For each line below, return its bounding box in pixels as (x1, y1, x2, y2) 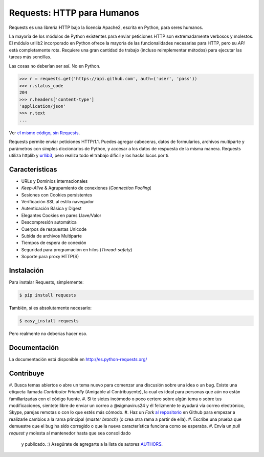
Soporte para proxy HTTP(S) (21, 254, 79, 260)
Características (9, 165, 57, 173)
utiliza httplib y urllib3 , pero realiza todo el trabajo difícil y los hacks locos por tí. (9, 152, 170, 158)
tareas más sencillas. (9, 54, 51, 60)
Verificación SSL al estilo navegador (21, 199, 94, 205)
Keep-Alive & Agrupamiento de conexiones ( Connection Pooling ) (21, 185, 152, 191)
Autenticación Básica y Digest (21, 206, 82, 212)
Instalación (9, 266, 44, 274)
